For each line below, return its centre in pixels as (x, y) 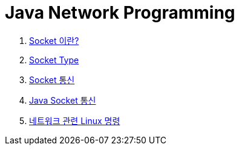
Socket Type (54, 60)
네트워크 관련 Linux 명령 (75, 120)
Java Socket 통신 (63, 100)
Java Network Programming (120, 13)
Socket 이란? (54, 40)
